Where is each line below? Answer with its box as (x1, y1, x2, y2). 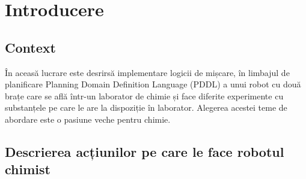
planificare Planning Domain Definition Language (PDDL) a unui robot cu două (5, 78, 301, 90)
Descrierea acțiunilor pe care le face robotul (5, 142, 284, 160)
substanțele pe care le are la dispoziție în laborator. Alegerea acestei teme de (5, 101, 287, 114)
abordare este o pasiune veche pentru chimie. (5, 113, 171, 125)
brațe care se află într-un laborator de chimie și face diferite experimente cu (5, 89, 284, 102)
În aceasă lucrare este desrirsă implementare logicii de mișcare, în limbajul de (5, 66, 290, 78)
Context (5, 38, 56, 56)
